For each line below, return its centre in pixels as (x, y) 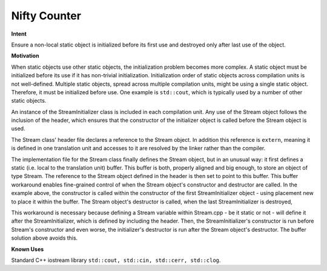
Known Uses (28, 249)
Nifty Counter (46, 16)
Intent (19, 34)
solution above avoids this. (45, 238)
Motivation (25, 56)
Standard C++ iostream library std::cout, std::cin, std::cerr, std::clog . (116, 260)
